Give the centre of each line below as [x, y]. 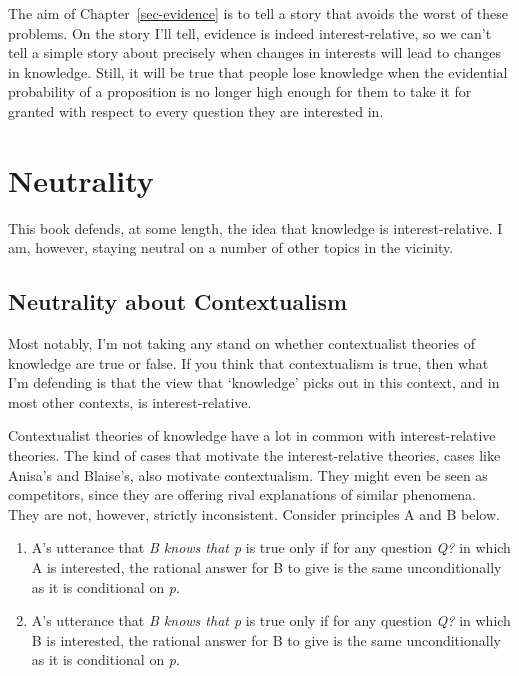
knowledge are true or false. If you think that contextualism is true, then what [248, 362]
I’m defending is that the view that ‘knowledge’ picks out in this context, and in [254, 382]
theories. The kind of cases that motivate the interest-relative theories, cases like [254, 455]
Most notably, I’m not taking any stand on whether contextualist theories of [242, 343]
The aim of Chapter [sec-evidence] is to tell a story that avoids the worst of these [258, 13]
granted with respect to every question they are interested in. [196, 110]
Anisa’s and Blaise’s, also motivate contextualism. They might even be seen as [248, 474]
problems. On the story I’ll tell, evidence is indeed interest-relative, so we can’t [250, 32]
